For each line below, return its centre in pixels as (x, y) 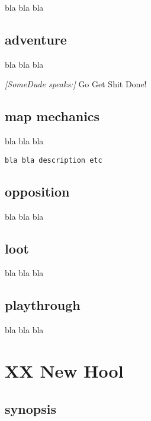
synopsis (30, 408)
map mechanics (52, 116)
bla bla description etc (54, 160)
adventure (36, 39)
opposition (37, 191)
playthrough (43, 305)
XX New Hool (64, 371)
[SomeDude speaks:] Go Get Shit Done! (76, 84)
